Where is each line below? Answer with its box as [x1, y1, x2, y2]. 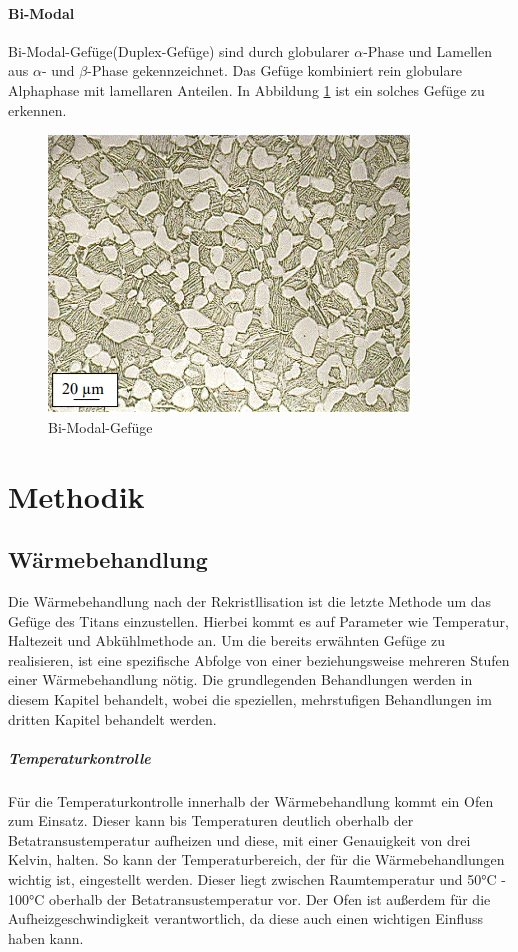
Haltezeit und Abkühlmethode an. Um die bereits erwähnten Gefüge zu [8, 630, 445, 651]
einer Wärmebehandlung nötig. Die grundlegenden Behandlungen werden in [8, 669, 473, 690]
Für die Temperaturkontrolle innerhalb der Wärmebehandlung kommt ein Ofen [8, 790, 494, 811]
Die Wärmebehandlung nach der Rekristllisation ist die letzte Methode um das [8, 590, 492, 611]
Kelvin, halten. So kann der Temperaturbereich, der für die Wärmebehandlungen [8, 849, 505, 870]
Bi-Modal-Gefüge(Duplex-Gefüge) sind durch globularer [8, 40, 350, 61]
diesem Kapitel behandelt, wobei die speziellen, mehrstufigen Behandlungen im [8, 688, 492, 709]
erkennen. [8, 99, 67, 120]
